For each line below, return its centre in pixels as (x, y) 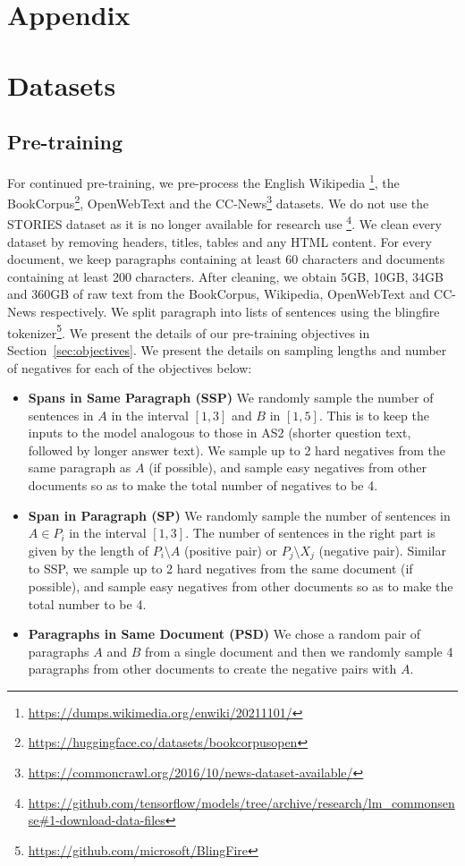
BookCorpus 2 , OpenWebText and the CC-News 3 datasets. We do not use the (218, 202)
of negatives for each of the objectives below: (130, 367)
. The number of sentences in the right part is (310, 533)
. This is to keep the (374, 415)
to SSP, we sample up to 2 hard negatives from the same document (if (220, 569)
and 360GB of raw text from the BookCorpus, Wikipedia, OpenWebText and (219, 294)
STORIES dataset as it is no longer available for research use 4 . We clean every (224, 223)
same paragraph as (80, 467)
